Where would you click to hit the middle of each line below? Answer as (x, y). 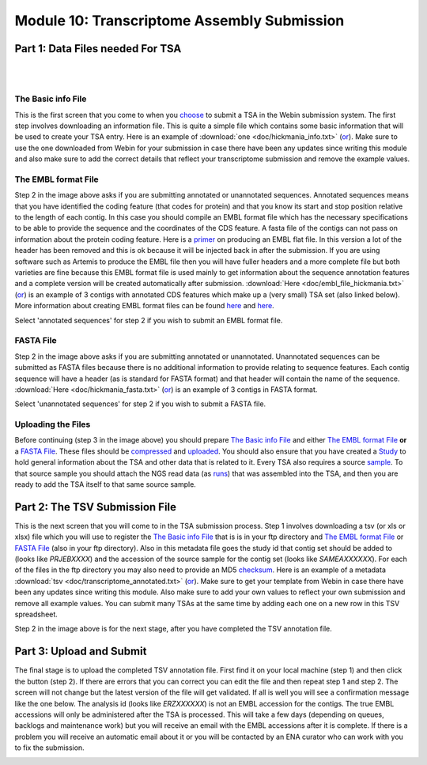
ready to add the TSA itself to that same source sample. (106, 484)
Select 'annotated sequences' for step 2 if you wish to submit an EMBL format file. (149, 320)
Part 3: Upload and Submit (81, 652)
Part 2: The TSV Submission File (96, 507)
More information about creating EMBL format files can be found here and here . (144, 306)
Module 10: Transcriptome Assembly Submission (179, 21)
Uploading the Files (53, 424)
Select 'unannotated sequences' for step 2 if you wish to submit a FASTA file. (140, 404)
